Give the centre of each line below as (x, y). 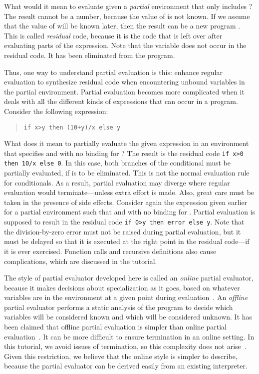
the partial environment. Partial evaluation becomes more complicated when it (124, 91)
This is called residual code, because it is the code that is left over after (113, 35)
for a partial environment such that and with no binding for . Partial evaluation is (130, 212)
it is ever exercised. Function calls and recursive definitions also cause (110, 251)
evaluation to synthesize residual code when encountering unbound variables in (125, 82)
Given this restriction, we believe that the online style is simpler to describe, (121, 356)
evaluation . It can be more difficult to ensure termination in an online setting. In (129, 336)
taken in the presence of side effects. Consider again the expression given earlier (126, 202)
